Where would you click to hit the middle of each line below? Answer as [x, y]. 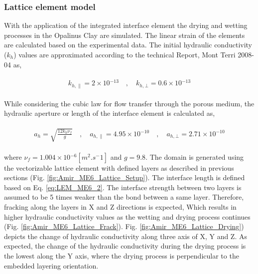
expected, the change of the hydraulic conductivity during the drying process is [125, 246]
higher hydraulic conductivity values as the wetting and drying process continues [127, 216]
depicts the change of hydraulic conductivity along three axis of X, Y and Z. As [126, 236]
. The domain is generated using [195, 156]
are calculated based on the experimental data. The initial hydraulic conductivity [128, 45]
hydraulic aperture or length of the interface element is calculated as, [110, 113]
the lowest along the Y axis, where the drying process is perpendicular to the [122, 255]
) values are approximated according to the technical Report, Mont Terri [125, 54]
